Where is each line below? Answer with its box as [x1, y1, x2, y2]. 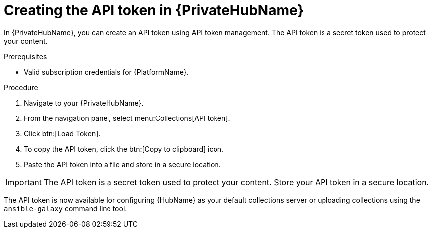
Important [5, 177, 42, 187]
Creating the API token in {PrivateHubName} [4, 2, 304, 19]
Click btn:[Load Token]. [24, 129, 101, 138]
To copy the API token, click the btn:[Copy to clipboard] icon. [24, 144, 224, 153]
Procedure [4, 83, 38, 92]
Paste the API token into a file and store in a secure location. [24, 160, 221, 169]
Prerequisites [4, 52, 47, 61]
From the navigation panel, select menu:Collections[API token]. [24, 114, 230, 122]
